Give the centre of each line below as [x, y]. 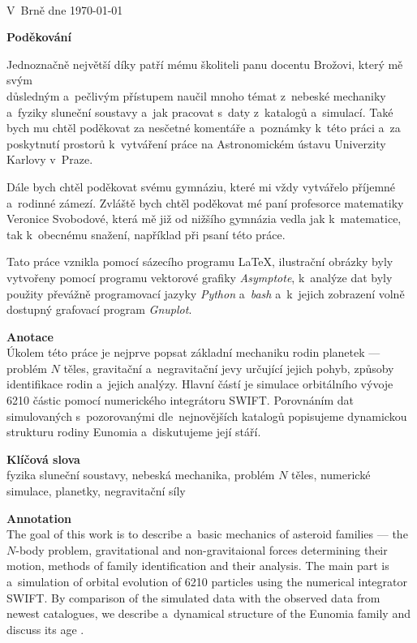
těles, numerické [331, 475]
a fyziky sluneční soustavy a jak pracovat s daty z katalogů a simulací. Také [200, 111]
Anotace [30, 336]
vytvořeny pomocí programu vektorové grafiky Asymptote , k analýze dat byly [200, 277]
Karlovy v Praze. [50, 159]
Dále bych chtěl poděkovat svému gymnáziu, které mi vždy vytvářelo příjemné [201, 186]
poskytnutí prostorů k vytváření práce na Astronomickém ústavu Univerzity [196, 143]
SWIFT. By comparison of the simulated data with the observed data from [193, 597]
